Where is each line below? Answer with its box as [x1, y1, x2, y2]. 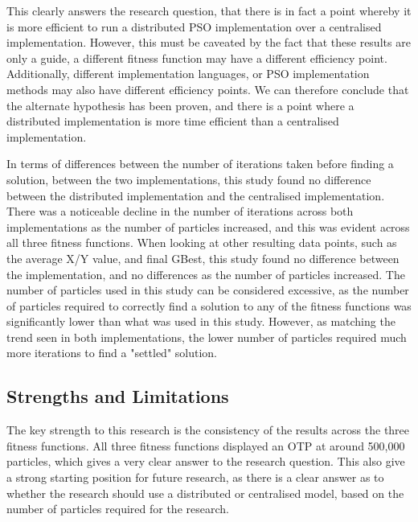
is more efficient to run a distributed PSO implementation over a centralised [6, 18, 382, 35]
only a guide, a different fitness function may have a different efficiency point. [6, 49, 387, 66]
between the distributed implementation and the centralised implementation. [6, 187, 385, 203]
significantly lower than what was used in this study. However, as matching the [6, 313, 395, 330]
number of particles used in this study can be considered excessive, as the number [6, 282, 409, 298]
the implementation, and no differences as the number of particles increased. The [6, 265, 405, 282]
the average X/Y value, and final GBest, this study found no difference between [6, 249, 400, 266]
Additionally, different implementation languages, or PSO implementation [6, 65, 370, 82]
